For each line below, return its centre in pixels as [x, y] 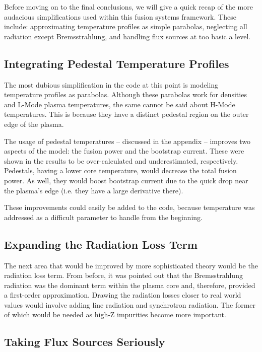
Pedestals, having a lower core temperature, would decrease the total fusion [120, 170]
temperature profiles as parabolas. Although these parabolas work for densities [125, 94]
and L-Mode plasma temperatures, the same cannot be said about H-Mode [120, 104]
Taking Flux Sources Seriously [85, 342]
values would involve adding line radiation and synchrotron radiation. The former [130, 304]
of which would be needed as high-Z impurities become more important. [115, 314]
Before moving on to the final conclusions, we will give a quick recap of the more [128, 7]
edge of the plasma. [34, 124]
